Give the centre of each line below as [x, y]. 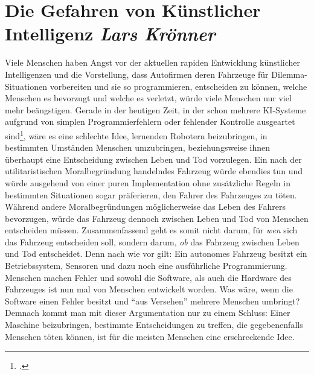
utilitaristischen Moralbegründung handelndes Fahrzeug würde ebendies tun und [154, 171]
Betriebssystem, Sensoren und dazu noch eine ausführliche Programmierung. [146, 266]
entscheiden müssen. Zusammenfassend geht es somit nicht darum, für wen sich [151, 230]
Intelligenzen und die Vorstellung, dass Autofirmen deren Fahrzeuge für [137, 74]
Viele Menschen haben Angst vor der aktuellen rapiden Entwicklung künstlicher [153, 62]
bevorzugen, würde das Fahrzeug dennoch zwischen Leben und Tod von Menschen [157, 218]
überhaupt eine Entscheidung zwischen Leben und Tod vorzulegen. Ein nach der [153, 159]
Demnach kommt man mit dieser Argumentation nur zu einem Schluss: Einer [148, 313]
